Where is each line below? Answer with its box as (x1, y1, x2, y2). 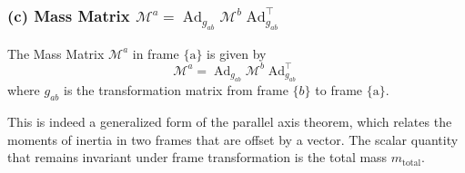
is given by (207, 43, 267, 62)
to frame (315, 81, 363, 100)
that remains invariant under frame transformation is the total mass (7, 148, 388, 167)
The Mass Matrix (7, 43, 105, 62)
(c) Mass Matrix (7, 4, 130, 26)
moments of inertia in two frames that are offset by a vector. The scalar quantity (7, 130, 459, 149)
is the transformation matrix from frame (64, 81, 288, 100)
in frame (132, 43, 179, 62)
